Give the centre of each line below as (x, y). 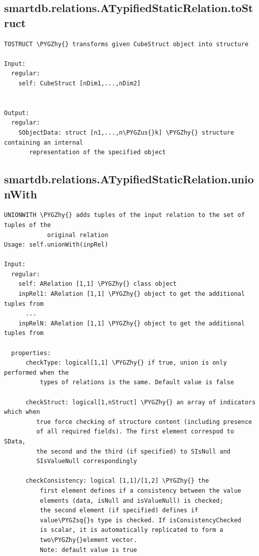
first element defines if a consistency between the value (141, 490)
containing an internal (44, 142)
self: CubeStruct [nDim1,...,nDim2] (80, 83)
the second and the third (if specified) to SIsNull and (134, 451)
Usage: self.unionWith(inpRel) (56, 245)
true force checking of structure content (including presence (144, 422)
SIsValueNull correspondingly (87, 461)
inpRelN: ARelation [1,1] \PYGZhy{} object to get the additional (132, 323)
